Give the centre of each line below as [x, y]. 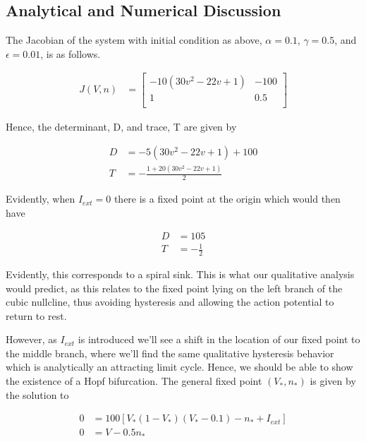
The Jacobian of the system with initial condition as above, [134, 40]
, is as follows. [71, 53]
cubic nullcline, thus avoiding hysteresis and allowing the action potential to [170, 302]
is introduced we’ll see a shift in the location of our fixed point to [219, 339]
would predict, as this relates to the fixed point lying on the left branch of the [174, 288]
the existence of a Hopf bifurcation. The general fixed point [134, 381]
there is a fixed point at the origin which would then [227, 199]
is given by [333, 381]
